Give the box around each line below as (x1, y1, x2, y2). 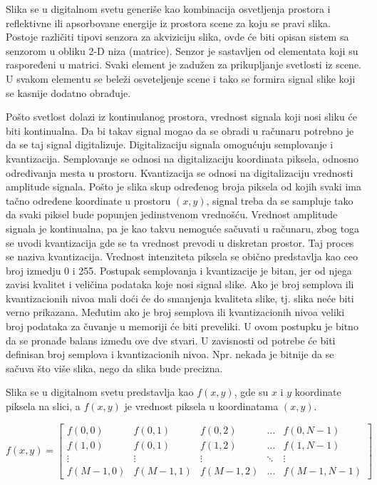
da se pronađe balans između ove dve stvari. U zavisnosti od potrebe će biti (6, 332, 336, 347)
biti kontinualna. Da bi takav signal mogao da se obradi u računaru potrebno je (6, 123, 354, 138)
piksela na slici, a (6, 399, 81, 414)
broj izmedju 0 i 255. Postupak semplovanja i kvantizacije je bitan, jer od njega (6, 262, 352, 277)
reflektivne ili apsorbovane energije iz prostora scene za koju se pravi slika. (6, 15, 331, 30)
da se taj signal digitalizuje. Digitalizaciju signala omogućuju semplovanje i (6, 137, 334, 152)
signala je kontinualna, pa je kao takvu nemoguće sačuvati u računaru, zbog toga (6, 220, 360, 235)
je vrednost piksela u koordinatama (124, 399, 279, 414)
